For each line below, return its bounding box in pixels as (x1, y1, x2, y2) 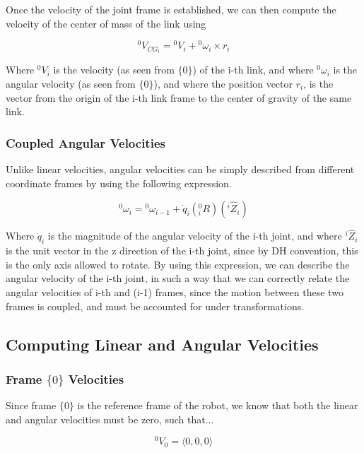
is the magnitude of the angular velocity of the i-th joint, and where (47, 228, 342, 243)
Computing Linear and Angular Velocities (6, 333, 319, 355)
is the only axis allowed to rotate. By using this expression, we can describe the (6, 257, 350, 271)
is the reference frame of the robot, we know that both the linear (77, 398, 358, 413)
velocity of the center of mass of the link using (6, 16, 206, 30)
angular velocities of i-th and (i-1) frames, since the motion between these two (6, 284, 344, 299)
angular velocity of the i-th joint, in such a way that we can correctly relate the (6, 271, 350, 286)
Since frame (6, 398, 57, 413)
